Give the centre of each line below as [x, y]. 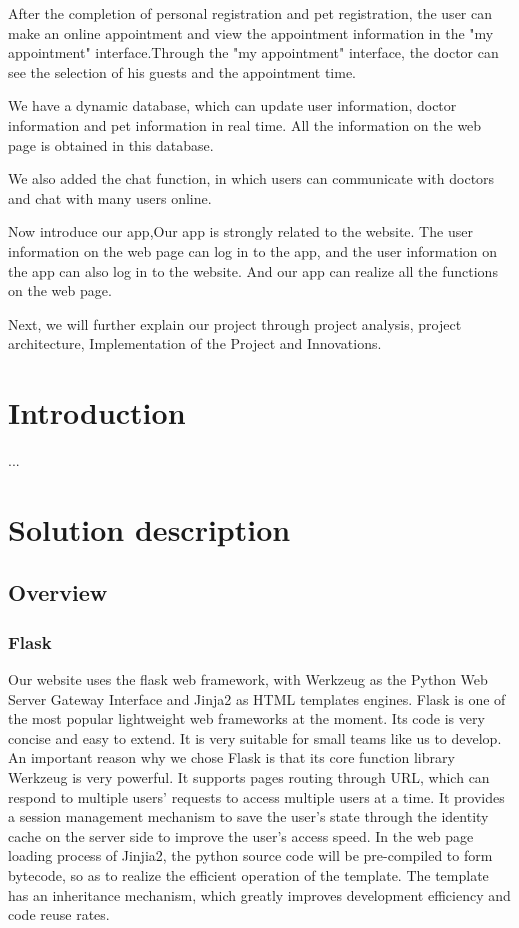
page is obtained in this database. [111, 144]
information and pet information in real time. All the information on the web [245, 124]
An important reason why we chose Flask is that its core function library [231, 757]
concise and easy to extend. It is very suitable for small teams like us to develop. [255, 737]
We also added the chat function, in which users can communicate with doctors [251, 178]
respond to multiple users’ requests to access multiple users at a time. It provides [256, 796]
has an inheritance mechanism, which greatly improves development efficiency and [259, 894]
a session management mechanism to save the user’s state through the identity [248, 816]
